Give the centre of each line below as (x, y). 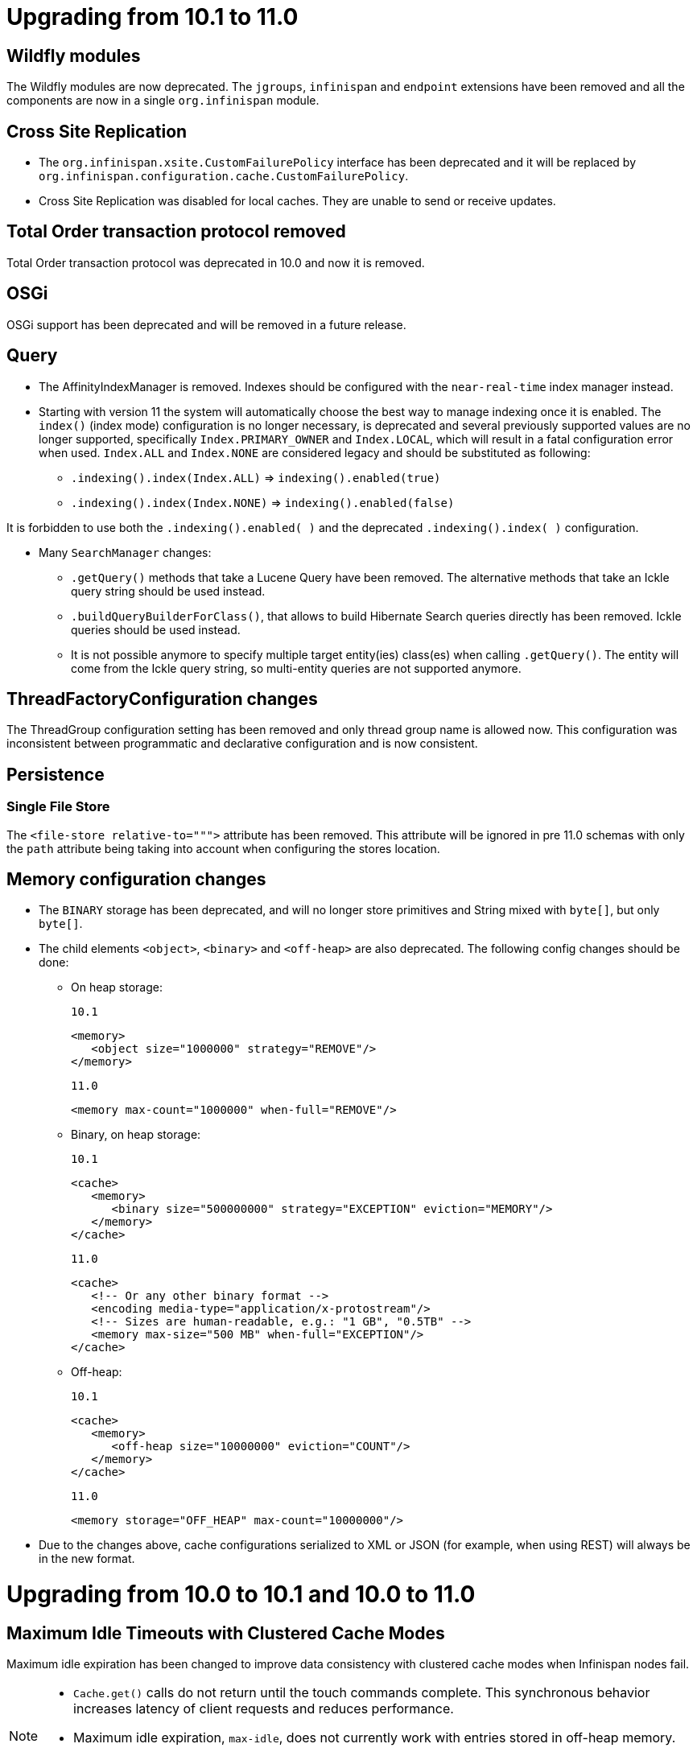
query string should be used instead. (168, 591)
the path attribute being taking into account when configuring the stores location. (223, 848)
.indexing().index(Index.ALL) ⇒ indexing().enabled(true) (256, 477)
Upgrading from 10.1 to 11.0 (153, 17)
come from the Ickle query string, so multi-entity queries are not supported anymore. (296, 668)
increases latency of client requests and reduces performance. (264, 1709)
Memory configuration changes (136, 880)
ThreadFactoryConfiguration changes (162, 699)
